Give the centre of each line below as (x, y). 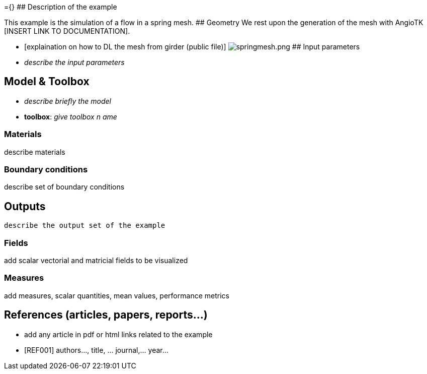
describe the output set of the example (85, 226)
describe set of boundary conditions (64, 187)
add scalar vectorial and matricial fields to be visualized (96, 260)
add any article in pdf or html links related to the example (118, 334)
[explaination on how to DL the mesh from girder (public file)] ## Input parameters (192, 47)
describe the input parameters (74, 62)
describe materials (35, 152)
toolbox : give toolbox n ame (71, 116)
